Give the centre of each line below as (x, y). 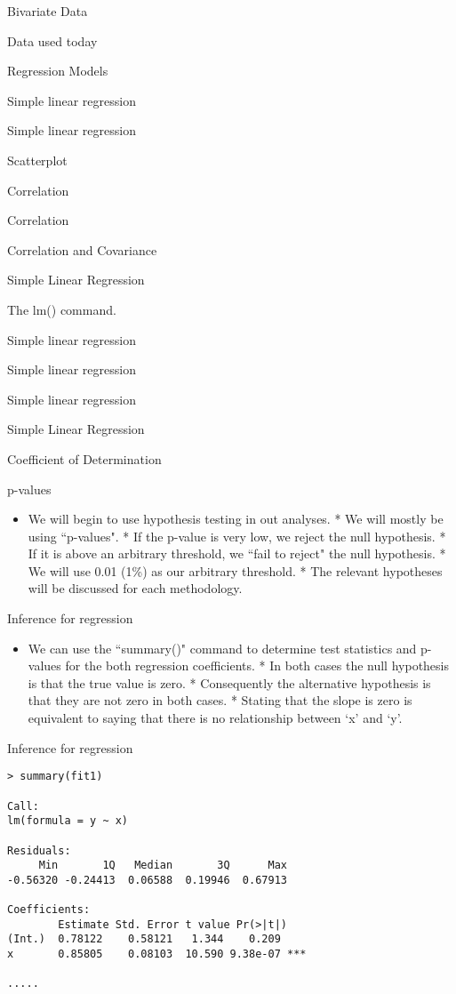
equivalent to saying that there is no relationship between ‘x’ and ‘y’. (215, 718)
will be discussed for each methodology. (135, 588)
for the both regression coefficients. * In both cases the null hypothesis (257, 665)
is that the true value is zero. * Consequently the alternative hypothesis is (229, 682)
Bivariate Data (48, 11)
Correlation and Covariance (82, 249)
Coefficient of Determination (84, 458)
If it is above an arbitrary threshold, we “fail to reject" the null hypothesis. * (237, 553)
